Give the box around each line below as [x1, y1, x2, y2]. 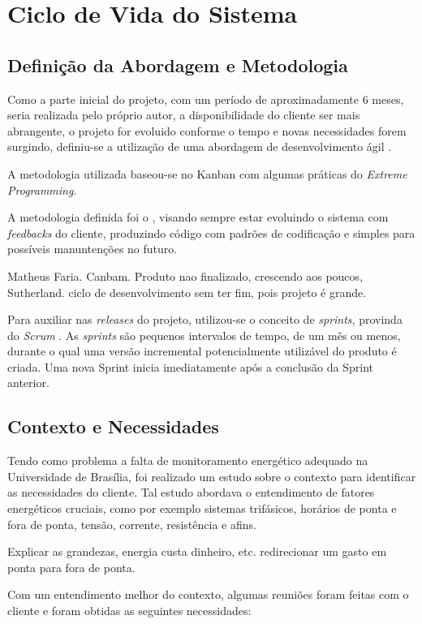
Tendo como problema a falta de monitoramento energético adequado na [7, 452, 368, 469]
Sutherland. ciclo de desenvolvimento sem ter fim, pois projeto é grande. [7, 283, 367, 300]
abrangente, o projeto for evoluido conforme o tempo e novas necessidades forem [7, 122, 407, 139]
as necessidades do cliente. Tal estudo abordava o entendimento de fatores [7, 484, 375, 501]
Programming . [7, 181, 77, 198]
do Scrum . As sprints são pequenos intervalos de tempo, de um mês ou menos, [7, 326, 401, 343]
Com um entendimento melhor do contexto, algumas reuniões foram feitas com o [7, 586, 409, 603]
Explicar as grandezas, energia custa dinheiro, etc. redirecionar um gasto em [7, 543, 387, 560]
